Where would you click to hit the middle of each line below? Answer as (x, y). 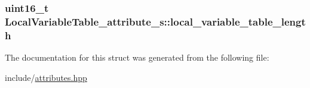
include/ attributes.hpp (46, 77)
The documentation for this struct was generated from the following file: (137, 57)
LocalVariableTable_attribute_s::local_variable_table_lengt (155, 21)
